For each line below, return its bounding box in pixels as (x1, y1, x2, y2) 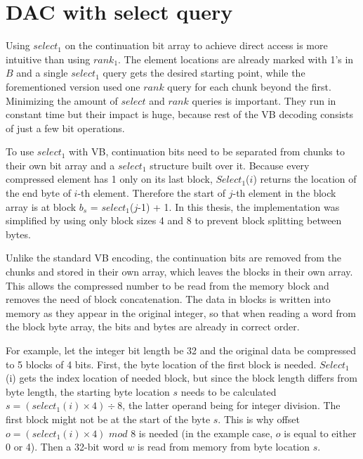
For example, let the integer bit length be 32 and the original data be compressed (6, 343, 357, 357)
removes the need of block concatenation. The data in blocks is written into (6, 292, 331, 306)
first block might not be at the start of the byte (6, 411, 211, 426)
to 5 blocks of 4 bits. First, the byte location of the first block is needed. (6, 356, 317, 371)
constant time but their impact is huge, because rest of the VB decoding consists (6, 107, 354, 122)
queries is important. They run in (192, 93, 336, 108)
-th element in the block (232, 186, 336, 200)
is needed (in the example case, (138, 425, 273, 440)
